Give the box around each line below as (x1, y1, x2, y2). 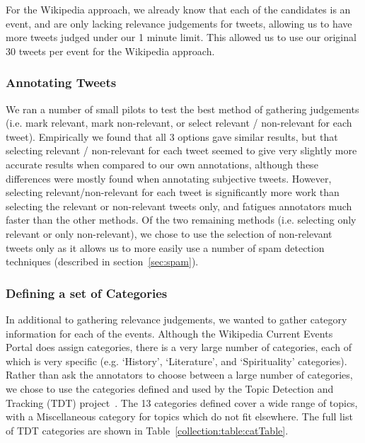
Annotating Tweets (6, 74, 117, 91)
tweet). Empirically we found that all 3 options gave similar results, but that (6, 129, 338, 144)
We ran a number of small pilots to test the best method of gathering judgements (6, 101, 359, 116)
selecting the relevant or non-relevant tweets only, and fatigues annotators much (6, 198, 352, 213)
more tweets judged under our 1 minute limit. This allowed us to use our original (6, 30, 357, 45)
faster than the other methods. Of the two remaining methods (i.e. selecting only (6, 212, 357, 227)
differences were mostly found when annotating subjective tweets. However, (6, 171, 332, 185)
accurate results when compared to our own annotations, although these (6, 156, 318, 171)
